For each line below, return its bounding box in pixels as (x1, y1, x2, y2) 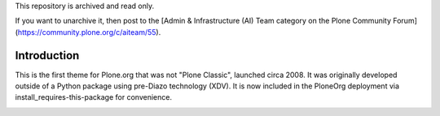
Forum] (392, 16, 417, 26)
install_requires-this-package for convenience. (15, 92, 173, 102)
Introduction (15, 49, 80, 62)
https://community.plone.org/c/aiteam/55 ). (17, 27, 161, 37)
